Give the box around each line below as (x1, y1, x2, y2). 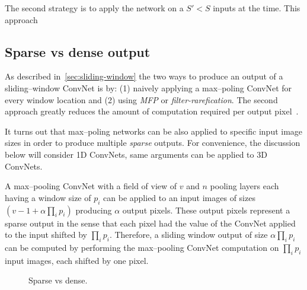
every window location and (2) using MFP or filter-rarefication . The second (5, 93, 278, 106)
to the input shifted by (5, 228, 87, 241)
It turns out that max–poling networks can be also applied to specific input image (5, 125, 303, 137)
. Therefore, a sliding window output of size (109, 228, 268, 241)
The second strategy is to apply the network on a (5, 2, 184, 14)
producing (75, 203, 112, 216)
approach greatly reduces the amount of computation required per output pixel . (5, 105, 299, 117)
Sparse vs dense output (5, 42, 151, 60)
